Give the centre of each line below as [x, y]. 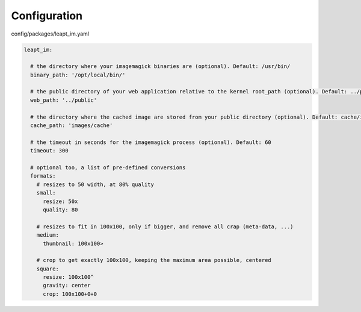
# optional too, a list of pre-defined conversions [108, 168]
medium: [48, 235]
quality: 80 [60, 210]
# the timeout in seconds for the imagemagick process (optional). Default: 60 [151, 142]
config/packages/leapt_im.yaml [50, 34]
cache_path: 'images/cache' [72, 126]
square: [48, 269]
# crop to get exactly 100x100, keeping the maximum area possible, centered [154, 260]
